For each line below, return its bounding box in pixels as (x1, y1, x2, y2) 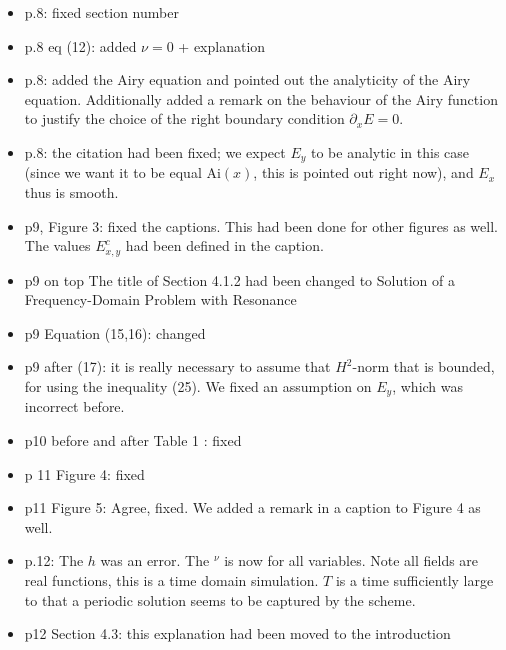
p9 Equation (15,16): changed (24, 322, 206, 343)
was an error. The (100, 550, 210, 571)
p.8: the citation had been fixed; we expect (24, 141, 286, 162)
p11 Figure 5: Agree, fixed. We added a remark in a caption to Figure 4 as (24, 497, 481, 518)
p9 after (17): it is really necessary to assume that (24, 356, 331, 377)
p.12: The (24, 550, 84, 571)
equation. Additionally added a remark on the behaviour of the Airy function (24, 88, 498, 109)
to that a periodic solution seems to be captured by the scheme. (24, 589, 416, 610)
